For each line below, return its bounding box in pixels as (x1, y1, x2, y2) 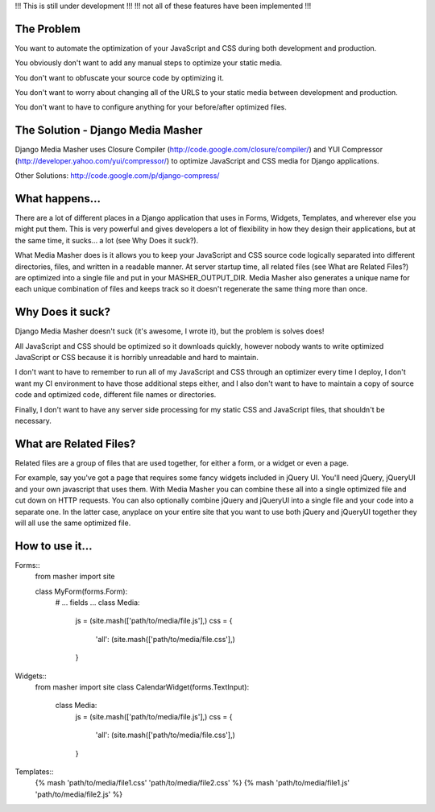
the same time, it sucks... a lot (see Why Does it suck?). (14, 235, 199, 245)
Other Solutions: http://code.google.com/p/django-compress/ (14, 171, 220, 180)
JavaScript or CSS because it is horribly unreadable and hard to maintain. (14, 353, 259, 362)
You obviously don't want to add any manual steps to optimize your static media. (14, 58, 283, 68)
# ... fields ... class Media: (55, 597, 140, 607)
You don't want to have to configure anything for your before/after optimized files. (14, 102, 288, 112)
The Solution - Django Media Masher (14, 123, 203, 137)
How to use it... (14, 539, 93, 553)
